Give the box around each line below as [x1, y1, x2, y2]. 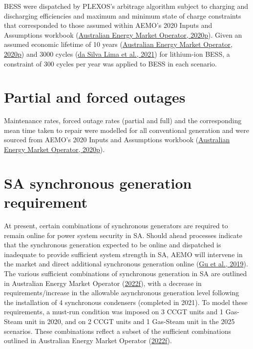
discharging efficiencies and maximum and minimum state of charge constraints [4, 10, 241, 21]
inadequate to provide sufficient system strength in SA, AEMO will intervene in [4, 249, 243, 259]
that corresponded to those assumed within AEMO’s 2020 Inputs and [4, 20, 212, 30]
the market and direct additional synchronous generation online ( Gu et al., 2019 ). [4, 259, 248, 269]
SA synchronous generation [4, 173, 192, 193]
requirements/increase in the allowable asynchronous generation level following [4, 287, 239, 298]
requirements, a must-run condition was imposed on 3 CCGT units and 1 [4, 306, 223, 317]
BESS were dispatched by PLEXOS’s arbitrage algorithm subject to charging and [4, 1, 248, 11]
